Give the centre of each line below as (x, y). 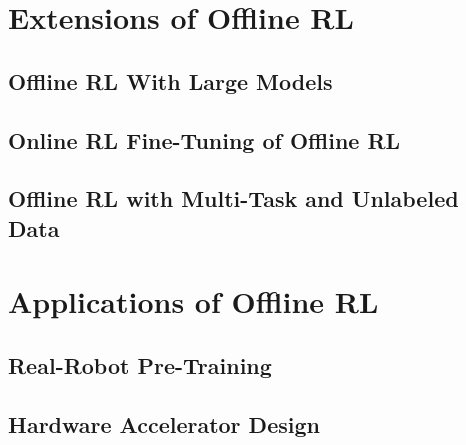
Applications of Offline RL (193, 301)
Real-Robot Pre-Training (140, 364)
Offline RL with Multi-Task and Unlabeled (233, 198)
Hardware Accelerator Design (164, 423)
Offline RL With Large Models (170, 80)
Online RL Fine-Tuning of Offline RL (204, 139)
